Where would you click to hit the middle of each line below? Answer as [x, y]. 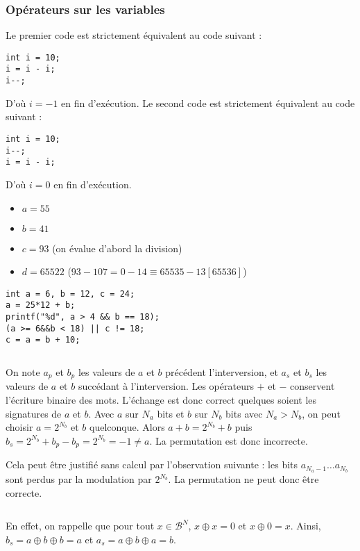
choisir [19, 427]
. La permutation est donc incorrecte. [229, 440]
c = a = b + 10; [43, 340]
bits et [171, 413]
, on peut [321, 413]
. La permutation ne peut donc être [243, 479]
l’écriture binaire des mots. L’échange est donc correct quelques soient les [161, 400]
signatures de [34, 413]
